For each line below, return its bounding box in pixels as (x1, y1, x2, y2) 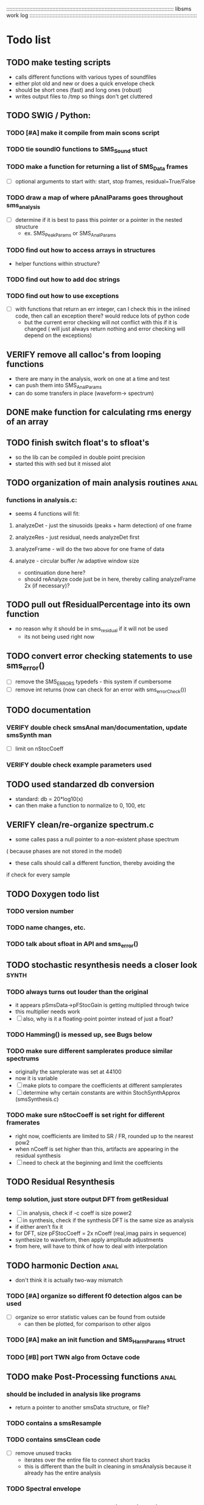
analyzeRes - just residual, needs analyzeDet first (15, 533, 140, 541)
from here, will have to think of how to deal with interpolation (15, 1243, 167, 1250)
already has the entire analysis (24, 1469, 101, 1476)
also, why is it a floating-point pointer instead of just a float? (23, 1015, 174, 1023)
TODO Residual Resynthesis (6, 1176, 115, 1187)
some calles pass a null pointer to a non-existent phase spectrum (15, 836, 180, 843)
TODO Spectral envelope (6, 1484, 81, 1493)
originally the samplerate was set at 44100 (15, 1068, 122, 1075)
